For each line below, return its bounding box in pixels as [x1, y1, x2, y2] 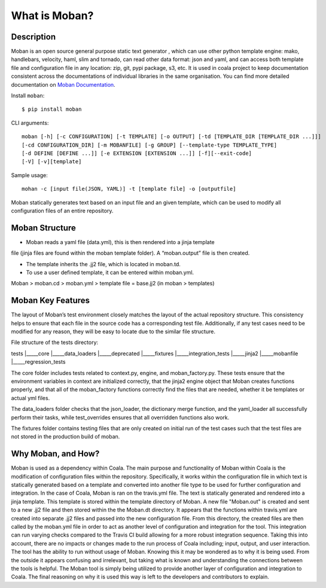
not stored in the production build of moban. [11, 433, 120, 440]
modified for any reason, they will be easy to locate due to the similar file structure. [11, 328, 215, 335]
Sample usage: [11, 171, 48, 179]
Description [11, 32, 56, 42]
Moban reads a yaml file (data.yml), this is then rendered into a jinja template [26, 238, 215, 245]
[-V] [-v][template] [22, 159, 82, 165]
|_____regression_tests [11, 358, 66, 365]
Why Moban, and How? [11, 449, 100, 459]
